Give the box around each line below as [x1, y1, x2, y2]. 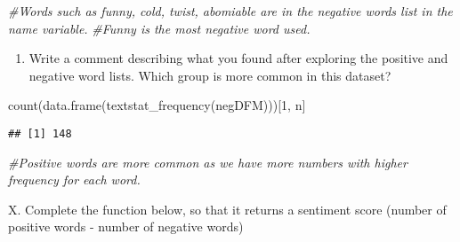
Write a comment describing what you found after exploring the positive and [28, 49, 448, 67]
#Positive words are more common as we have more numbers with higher [8, 152, 408, 171]
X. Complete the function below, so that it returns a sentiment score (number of [8, 199, 447, 218]
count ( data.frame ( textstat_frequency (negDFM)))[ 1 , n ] [8, 96, 306, 114]
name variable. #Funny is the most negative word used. [8, 19, 311, 37]
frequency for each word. [8, 170, 141, 189]
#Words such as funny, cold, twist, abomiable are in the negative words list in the [8, 2, 453, 20]
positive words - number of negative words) [8, 217, 244, 236]
